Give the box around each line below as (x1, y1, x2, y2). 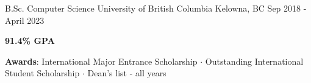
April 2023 (5, 13, 45, 26)
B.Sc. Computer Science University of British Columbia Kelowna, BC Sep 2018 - (5, 2, 307, 14)
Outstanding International (205, 54, 304, 67)
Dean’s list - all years (87, 67, 166, 79)
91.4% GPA (5, 34, 55, 47)
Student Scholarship (5, 67, 80, 79)
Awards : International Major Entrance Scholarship (5, 54, 198, 67)
